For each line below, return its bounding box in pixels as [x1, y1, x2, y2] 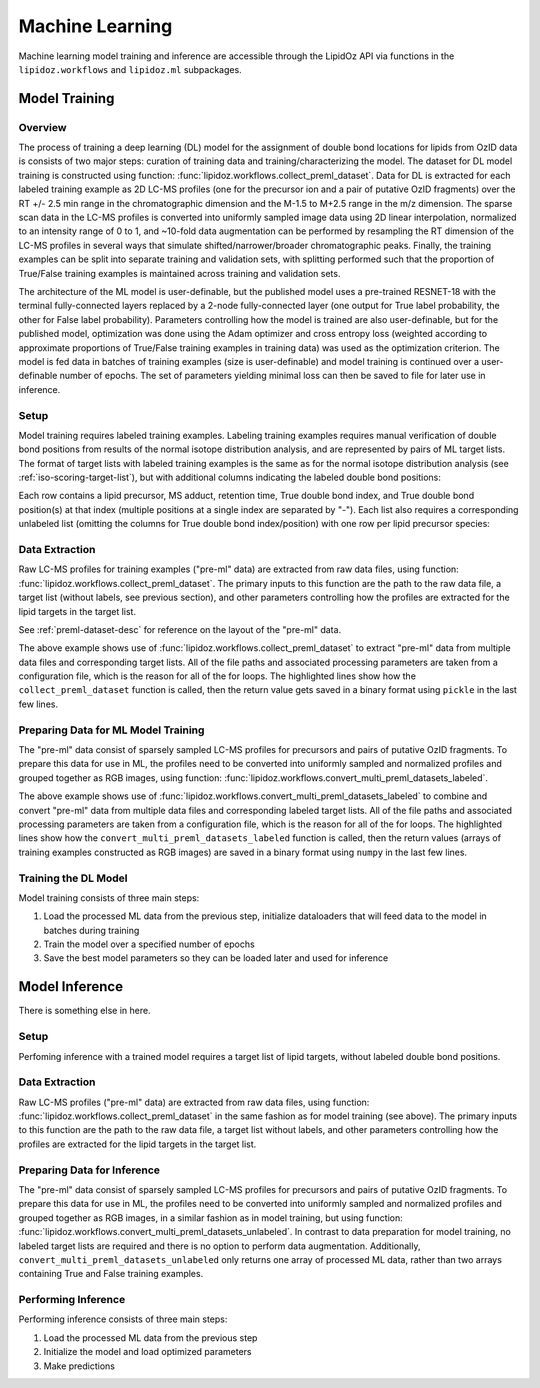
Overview [18, 120, 67, 134]
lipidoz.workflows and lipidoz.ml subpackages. [18, 63, 242, 75]
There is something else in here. [18, 1005, 151, 1017]
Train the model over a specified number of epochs [43, 938, 255, 950]
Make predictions [43, 1360, 115, 1372]
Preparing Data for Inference [18, 1163, 160, 1177]
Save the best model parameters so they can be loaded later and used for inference [43, 952, 389, 964]
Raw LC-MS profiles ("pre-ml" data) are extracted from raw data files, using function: [18, 1096, 370, 1108]
